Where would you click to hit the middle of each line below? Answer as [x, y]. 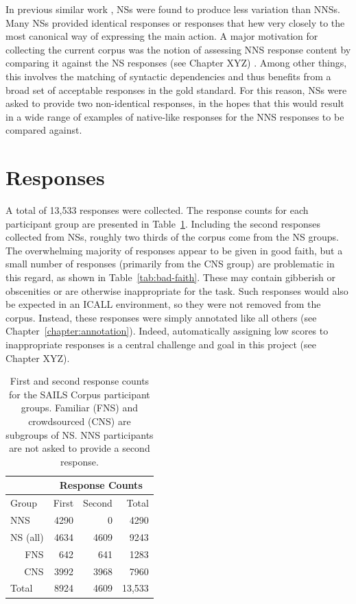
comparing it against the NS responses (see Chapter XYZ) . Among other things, [176, 63]
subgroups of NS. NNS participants [80, 434]
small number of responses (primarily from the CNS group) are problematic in [170, 264]
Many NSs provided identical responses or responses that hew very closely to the [175, 22]
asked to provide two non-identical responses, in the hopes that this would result [175, 103]
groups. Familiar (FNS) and [79, 408]
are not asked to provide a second [80, 448]
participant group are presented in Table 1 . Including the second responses [163, 223]
